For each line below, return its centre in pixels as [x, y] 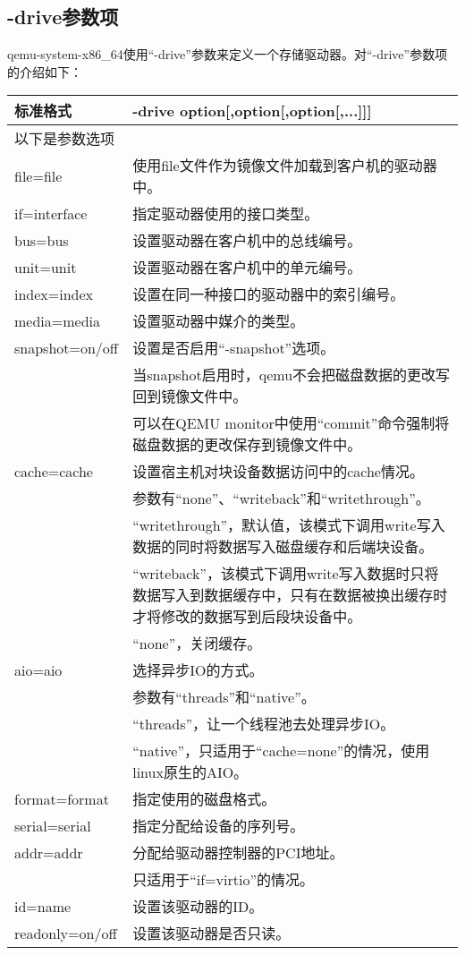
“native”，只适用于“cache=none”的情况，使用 [281, 751]
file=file [38, 175]
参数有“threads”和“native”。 [224, 697]
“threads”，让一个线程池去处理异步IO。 [264, 724]
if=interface [51, 213]
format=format [62, 798]
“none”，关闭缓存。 [197, 644]
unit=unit [46, 267]
